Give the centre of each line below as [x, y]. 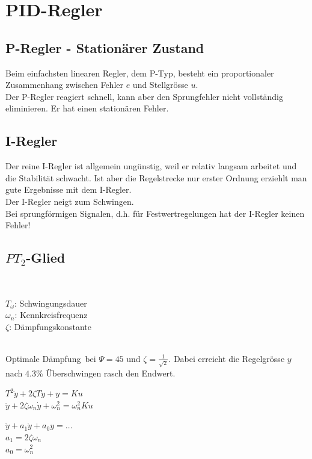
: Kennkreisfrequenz [51, 315]
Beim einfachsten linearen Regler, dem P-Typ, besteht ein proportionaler [140, 73]
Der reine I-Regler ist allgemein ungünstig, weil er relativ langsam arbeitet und [151, 166]
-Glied [46, 258]
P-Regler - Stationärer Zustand [105, 47]
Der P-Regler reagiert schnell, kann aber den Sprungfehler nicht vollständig [144, 96]
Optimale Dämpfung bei [51, 358]
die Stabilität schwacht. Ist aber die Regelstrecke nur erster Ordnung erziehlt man [156, 177]
